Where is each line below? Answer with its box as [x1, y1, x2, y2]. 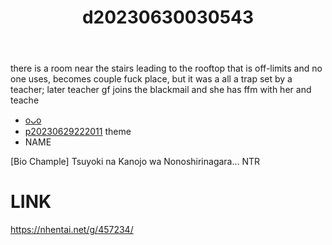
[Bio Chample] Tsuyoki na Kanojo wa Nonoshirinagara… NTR [10, 156, 261, 168]
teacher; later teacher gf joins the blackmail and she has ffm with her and [10, 84, 312, 96]
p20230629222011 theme [24, 126, 132, 138]
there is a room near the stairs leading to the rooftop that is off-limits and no [10, 62, 323, 75]
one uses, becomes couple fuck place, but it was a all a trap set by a [10, 73, 293, 85]
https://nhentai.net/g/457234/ [10, 224, 134, 236]
